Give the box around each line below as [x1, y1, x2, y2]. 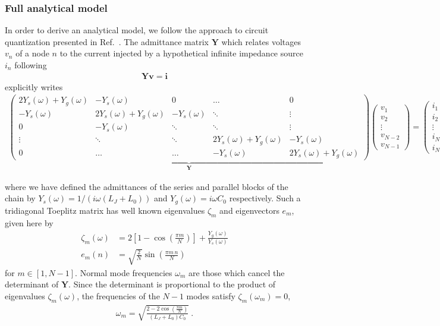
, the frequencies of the [77, 289, 160, 302]
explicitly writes [5, 80, 63, 93]
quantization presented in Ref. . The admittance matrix [5, 35, 209, 48]
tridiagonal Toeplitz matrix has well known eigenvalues [5, 204, 205, 216]
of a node [15, 47, 49, 59]
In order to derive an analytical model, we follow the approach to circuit [5, 24, 269, 36]
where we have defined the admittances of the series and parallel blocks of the [5, 180, 288, 192]
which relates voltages [221, 35, 301, 48]
